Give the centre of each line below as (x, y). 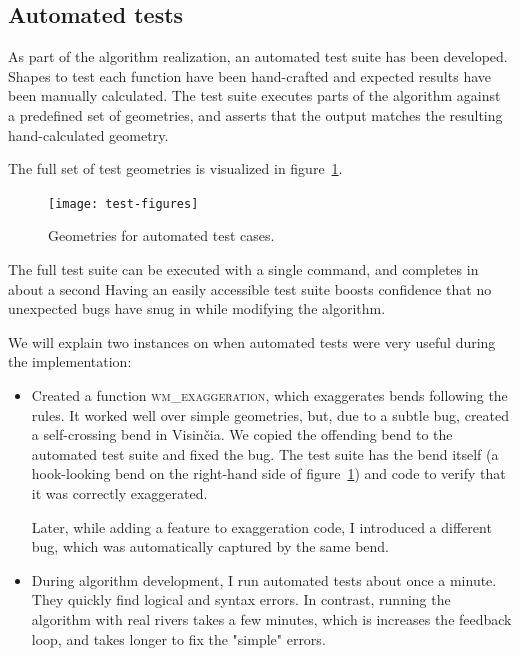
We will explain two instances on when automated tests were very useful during (252, 341)
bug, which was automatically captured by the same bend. (210, 546)
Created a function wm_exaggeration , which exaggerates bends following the (269, 394)
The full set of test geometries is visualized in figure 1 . (175, 168)
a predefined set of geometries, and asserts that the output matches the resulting (255, 114)
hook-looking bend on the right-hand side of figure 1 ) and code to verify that (268, 473)
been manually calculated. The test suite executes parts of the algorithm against (254, 95)
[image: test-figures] (123, 203)
